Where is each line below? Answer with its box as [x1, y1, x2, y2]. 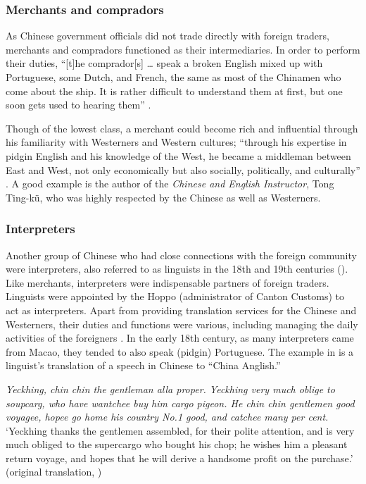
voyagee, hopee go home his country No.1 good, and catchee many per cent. [6, 409, 329, 424]
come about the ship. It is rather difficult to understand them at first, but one [6, 83, 343, 98]
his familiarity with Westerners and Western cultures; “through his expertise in [6, 135, 347, 149]
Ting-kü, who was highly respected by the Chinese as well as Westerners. [6, 190, 321, 204]
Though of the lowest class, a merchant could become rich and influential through [6, 120, 358, 135]
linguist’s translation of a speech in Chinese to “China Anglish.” [6, 358, 281, 373]
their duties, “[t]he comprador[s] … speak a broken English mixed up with [6, 56, 323, 70]
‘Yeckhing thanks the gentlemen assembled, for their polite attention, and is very [6, 423, 355, 438]
